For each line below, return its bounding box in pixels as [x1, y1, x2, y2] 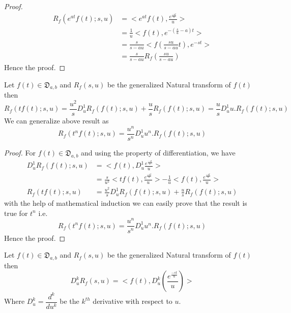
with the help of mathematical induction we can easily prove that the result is [4, 198, 247, 208]
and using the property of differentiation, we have [81, 147, 236, 158]
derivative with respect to [93, 296, 172, 306]
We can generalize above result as [4, 115, 109, 126]
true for [4, 207, 28, 218]
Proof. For [4, 147, 36, 158]
